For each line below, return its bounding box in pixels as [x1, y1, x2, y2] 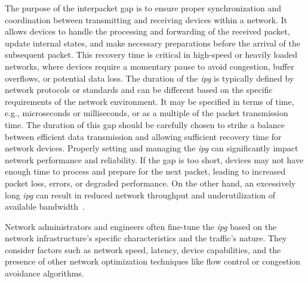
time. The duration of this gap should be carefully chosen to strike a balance [5, 118, 285, 130]
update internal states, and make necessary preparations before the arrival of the [5, 36, 300, 49]
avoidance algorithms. [5, 267, 84, 279]
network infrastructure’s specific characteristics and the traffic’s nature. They [5, 232, 287, 244]
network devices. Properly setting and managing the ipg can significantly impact [5, 142, 298, 154]
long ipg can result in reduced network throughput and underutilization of [5, 188, 276, 201]
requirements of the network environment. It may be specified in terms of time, [5, 95, 294, 107]
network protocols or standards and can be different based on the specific [5, 83, 273, 96]
